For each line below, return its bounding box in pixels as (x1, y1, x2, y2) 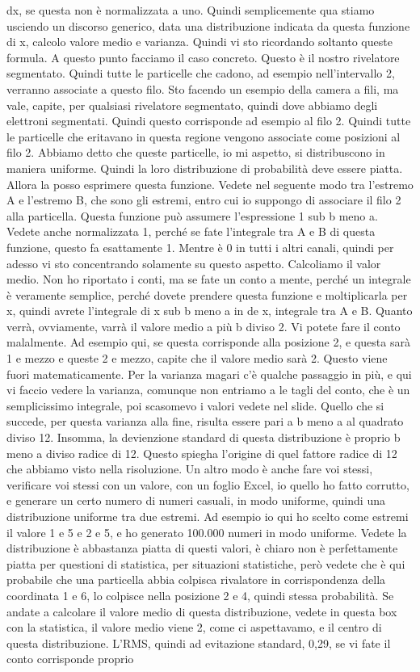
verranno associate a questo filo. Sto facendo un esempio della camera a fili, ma (6, 80, 399, 97)
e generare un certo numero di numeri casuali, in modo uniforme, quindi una (6, 492, 385, 509)
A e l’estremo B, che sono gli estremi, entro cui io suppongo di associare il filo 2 (6, 191, 401, 208)
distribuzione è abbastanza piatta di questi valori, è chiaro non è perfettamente (6, 540, 398, 556)
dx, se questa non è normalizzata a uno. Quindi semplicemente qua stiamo (6, 2, 375, 18)
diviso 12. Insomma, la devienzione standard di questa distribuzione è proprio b (6, 429, 401, 446)
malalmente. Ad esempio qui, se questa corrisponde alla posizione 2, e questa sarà (6, 334, 410, 351)
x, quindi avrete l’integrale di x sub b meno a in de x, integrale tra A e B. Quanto (6, 302, 413, 319)
